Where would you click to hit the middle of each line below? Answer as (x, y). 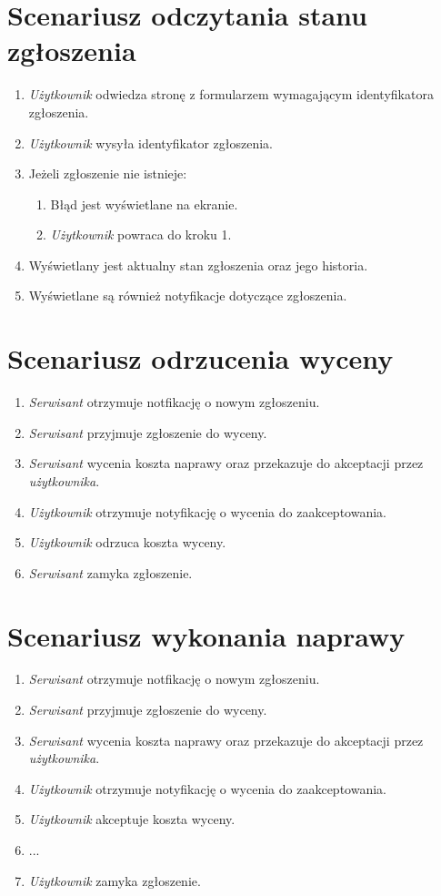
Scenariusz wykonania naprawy (206, 635)
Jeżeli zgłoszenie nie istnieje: (108, 173)
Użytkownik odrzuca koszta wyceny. (127, 542)
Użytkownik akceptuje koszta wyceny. (132, 819)
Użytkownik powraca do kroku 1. (141, 234)
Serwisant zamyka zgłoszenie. (110, 572)
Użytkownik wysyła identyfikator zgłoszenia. (151, 143)
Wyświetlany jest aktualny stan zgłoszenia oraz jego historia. (198, 265)
